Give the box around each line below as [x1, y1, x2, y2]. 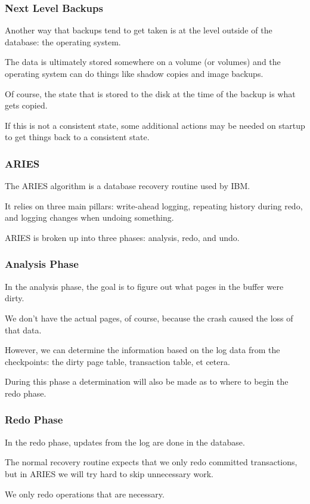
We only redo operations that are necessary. [5, 487, 165, 500]
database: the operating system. [5, 35, 121, 48]
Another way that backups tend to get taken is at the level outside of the [5, 24, 272, 36]
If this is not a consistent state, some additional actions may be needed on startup [5, 119, 305, 131]
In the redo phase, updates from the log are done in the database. [5, 435, 245, 448]
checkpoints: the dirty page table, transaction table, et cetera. [5, 355, 230, 367]
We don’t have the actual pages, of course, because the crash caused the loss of [5, 311, 293, 324]
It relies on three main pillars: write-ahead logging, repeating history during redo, [5, 199, 303, 212]
